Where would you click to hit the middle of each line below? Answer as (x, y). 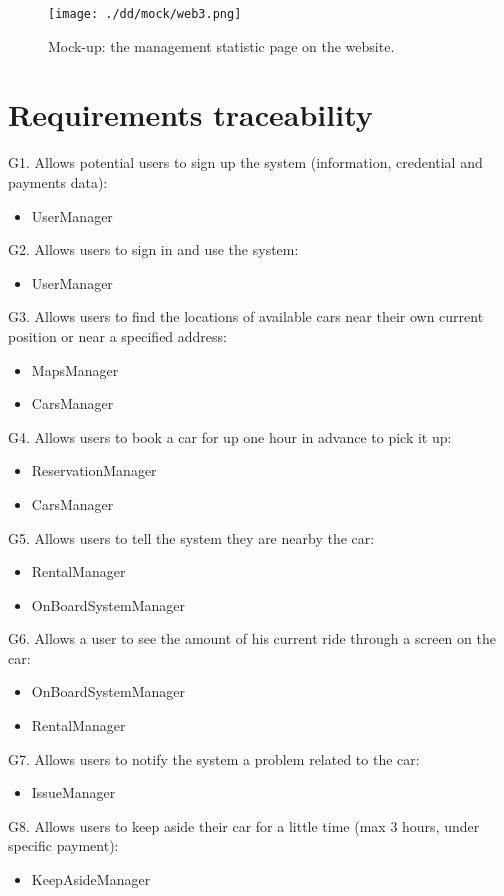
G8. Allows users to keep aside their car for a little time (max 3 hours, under (244, 825)
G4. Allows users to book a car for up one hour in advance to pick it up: (230, 436)
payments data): (58, 181)
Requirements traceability (190, 114)
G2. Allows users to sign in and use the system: (153, 249)
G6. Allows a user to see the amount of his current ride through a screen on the (252, 638)
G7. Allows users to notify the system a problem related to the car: (214, 758)
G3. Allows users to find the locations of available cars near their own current (246, 316)
